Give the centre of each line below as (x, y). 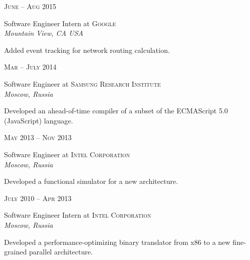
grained (16, 252)
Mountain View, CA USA (44, 33)
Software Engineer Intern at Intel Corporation (78, 215)
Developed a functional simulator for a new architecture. (91, 181)
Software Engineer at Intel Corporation (67, 154)
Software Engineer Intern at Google (60, 23)
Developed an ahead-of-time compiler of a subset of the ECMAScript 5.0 (116, 111)
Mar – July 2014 (30, 67)
